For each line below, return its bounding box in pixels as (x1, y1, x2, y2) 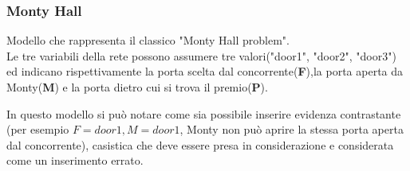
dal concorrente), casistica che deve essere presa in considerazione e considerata (6, 136, 394, 153)
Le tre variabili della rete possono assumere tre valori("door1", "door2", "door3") (6, 47, 396, 64)
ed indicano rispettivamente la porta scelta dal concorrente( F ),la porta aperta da (6, 63, 404, 80)
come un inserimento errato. (6, 152, 144, 169)
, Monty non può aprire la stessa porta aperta (179, 121, 404, 138)
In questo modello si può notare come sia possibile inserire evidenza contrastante (6, 105, 401, 122)
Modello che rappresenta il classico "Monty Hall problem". (6, 32, 290, 49)
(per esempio (6, 121, 69, 138)
